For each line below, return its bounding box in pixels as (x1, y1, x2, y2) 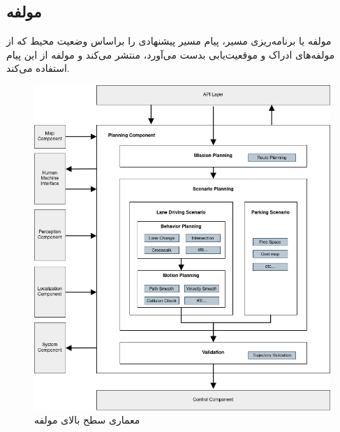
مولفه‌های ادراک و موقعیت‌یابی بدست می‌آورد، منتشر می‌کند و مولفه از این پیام (6, 47, 335, 61)
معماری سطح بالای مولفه (34, 412, 140, 427)
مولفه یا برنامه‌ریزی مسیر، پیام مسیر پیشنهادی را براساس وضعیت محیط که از (6, 33, 332, 48)
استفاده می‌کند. (6, 61, 70, 75)
